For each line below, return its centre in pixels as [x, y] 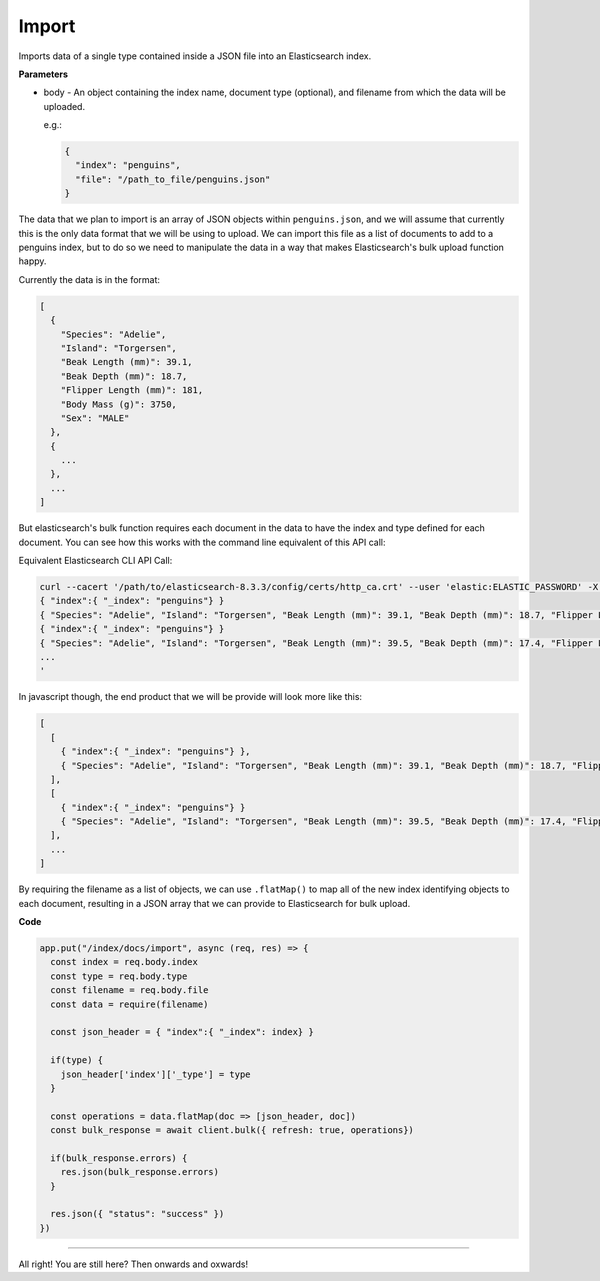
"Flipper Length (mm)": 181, [132, 390]
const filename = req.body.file [129, 990]
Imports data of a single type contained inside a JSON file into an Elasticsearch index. [195, 56]
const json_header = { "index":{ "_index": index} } [182, 1032]
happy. [32, 261]
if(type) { [77, 1060]
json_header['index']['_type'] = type [155, 1074]
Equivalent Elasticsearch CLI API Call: [95, 561]
